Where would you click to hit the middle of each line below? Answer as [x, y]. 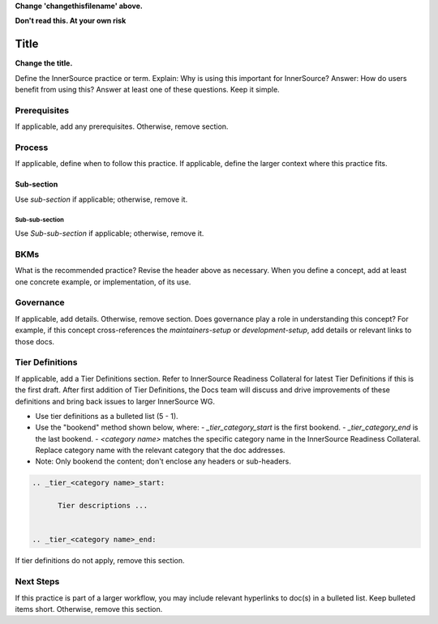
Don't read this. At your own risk [71, 21]
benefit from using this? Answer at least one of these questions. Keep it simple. [147, 90]
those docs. [35, 341]
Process [32, 147]
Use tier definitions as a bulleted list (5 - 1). [107, 416]
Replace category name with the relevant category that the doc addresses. [160, 451]
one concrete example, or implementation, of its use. [103, 282]
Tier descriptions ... [103, 506]
